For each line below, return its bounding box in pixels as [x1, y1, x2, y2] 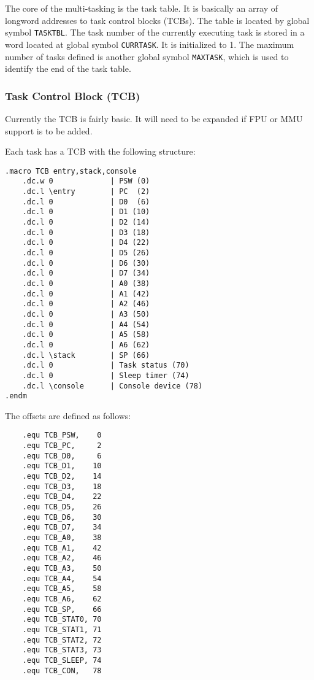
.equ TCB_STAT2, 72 [22, 635, 102, 644]
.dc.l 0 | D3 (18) [22, 228, 150, 237]
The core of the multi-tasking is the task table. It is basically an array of [5, 2, 278, 14]
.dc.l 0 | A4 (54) [22, 320, 150, 329]
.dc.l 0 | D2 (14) [22, 218, 150, 227]
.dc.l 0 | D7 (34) [22, 269, 150, 278]
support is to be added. [5, 124, 93, 137]
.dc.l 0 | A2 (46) [22, 299, 150, 309]
